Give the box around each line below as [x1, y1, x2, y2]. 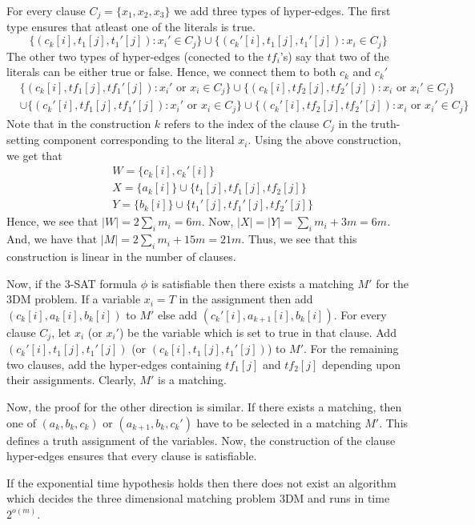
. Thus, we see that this [241, 230, 357, 247]
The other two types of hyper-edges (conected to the [6, 47, 264, 64]
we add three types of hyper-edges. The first [174, 2, 391, 18]
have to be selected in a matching [196, 414, 361, 431]
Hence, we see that [6, 213, 99, 230]
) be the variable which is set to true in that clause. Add [119, 323, 397, 340]
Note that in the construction [6, 114, 151, 131]
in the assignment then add [179, 291, 313, 307]
